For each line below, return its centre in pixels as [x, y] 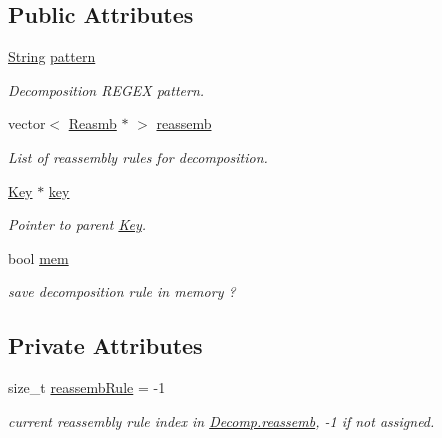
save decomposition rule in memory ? [122, 291]
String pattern [52, 56]
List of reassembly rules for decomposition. [138, 156]
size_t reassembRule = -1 [87, 387]
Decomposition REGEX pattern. [106, 89]
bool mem [38, 257]
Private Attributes [105, 345]
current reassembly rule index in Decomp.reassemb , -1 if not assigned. [221, 420]
